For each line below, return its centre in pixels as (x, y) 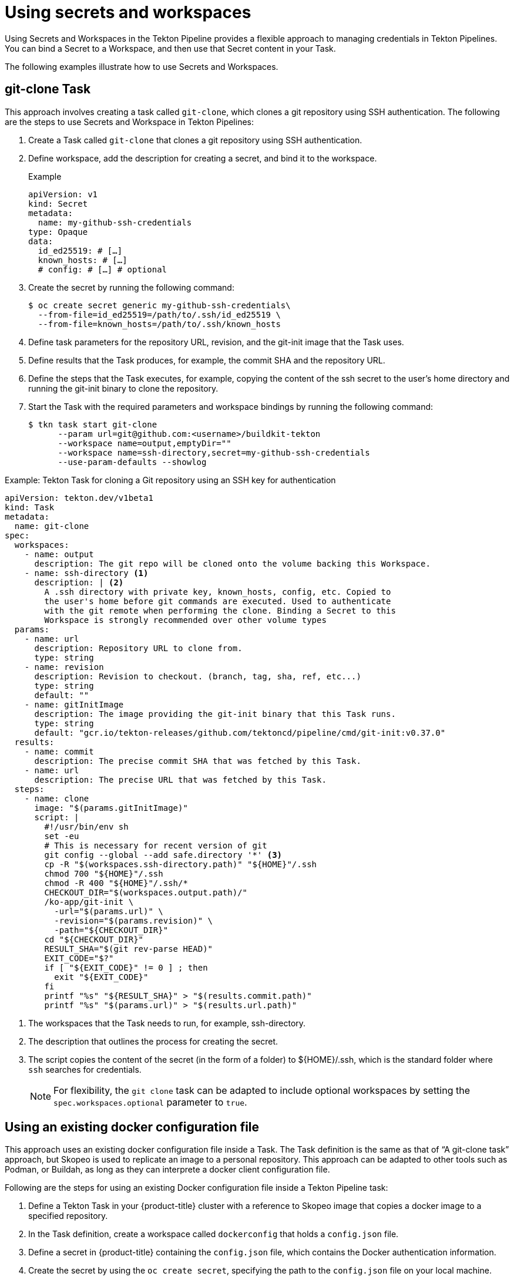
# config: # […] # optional (103, 269)
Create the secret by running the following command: (131, 287)
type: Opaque (58, 232)
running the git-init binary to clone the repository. (123, 388)
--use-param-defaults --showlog (132, 462)
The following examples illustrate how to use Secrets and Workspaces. (142, 66)
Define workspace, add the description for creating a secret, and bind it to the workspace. (203, 158)
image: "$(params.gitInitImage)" (111, 808)
